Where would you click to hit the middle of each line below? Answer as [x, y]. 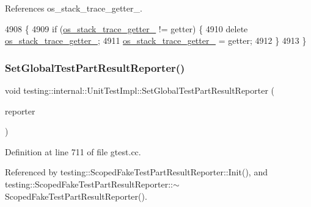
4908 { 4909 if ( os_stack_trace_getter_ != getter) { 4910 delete [126, 28]
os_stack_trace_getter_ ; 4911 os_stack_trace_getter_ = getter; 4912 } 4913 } [156, 40]
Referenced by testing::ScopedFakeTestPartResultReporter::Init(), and [136, 172]
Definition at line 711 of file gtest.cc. [73, 151]
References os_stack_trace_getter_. [74, 8]
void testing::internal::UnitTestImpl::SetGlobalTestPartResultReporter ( [140, 90]
